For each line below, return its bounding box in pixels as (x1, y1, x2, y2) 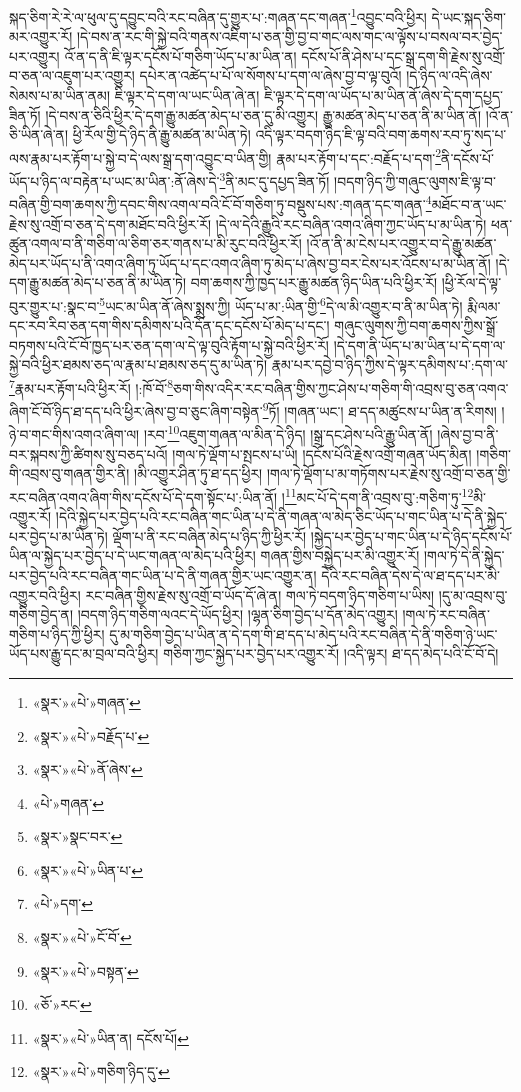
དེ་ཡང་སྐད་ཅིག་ (431, 6, 507, 27)
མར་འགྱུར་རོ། (9, 26, 73, 47)
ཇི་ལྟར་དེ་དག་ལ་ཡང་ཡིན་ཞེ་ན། (114, 85, 260, 106)
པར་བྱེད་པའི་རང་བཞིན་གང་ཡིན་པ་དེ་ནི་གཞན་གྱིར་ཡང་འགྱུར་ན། (9, 564, 317, 585)
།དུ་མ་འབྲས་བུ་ (438, 584, 508, 605)
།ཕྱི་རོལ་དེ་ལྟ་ (441, 272, 502, 293)
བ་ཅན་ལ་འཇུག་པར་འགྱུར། (9, 65, 135, 86)
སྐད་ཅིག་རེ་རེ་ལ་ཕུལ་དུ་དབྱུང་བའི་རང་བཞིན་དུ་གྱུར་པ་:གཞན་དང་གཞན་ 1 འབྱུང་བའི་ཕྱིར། (9, 4, 427, 27)
